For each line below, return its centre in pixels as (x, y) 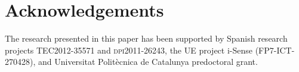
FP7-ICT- (277, 50)
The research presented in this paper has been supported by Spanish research (146, 38)
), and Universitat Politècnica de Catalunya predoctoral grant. (144, 62)
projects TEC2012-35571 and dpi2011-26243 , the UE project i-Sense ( (132, 50)
